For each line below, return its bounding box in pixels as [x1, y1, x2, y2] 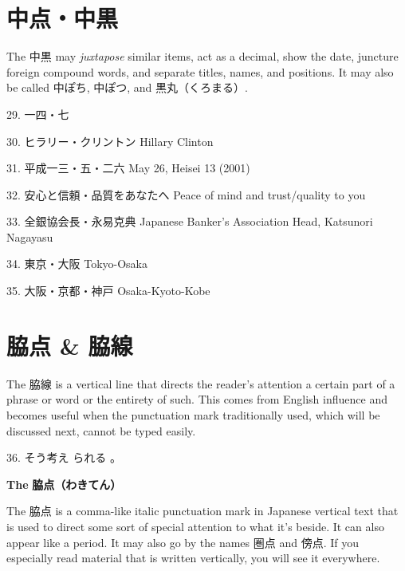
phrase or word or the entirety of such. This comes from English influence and [6, 391, 387, 408]
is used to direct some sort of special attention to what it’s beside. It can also [6, 518, 384, 534]
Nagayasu [6, 228, 53, 245]
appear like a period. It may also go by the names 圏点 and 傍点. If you [6, 534, 359, 550]
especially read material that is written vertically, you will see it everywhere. [6, 549, 380, 566]
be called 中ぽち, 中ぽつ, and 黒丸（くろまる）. [6, 79, 248, 96]
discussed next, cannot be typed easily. [6, 422, 196, 439]
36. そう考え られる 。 [6, 449, 121, 466]
